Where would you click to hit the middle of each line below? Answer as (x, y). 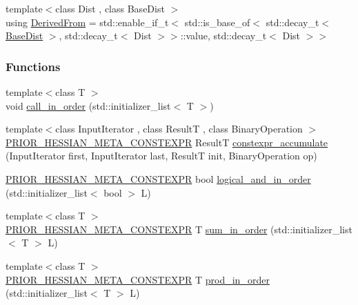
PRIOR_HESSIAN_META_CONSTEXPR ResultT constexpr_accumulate (167, 142)
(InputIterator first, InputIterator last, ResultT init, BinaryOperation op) (161, 156)
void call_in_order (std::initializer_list (88, 105)
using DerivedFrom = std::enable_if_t (87, 22)
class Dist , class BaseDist (110, 8)
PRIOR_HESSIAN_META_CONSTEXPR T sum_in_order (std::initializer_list (179, 229)
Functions (33, 66)
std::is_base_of (217, 22)
